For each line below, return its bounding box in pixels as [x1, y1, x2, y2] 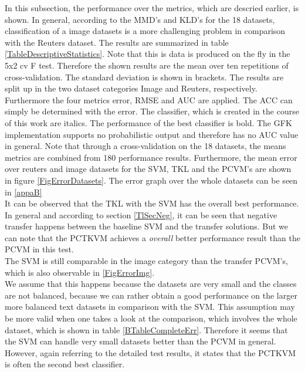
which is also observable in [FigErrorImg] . [5, 266, 155, 278]
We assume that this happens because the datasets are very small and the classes [5, 278, 297, 290]
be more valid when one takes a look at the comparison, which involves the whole [5, 312, 297, 324]
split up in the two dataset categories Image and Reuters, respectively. [5, 82, 257, 94]
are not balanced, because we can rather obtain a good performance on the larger [5, 289, 297, 301]
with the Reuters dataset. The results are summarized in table [5, 36, 229, 48]
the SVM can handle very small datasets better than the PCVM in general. [5, 335, 276, 347]
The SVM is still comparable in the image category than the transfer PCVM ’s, [5, 255, 288, 267]
